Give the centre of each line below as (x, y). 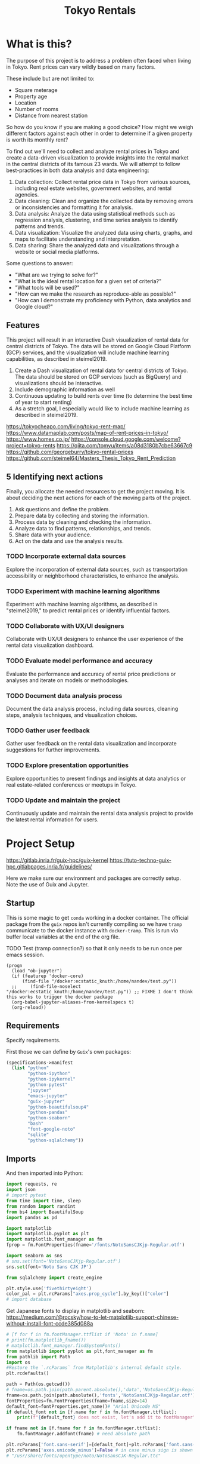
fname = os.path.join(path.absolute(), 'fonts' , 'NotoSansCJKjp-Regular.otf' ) (101, 1395)
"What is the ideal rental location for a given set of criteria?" (88, 281)
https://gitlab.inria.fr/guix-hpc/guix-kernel (57, 860)
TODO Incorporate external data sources (66, 556)
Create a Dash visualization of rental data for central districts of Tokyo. (101, 370)
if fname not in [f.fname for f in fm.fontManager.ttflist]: (84, 1428)
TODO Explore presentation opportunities (68, 765)
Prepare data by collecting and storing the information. (82, 515)
